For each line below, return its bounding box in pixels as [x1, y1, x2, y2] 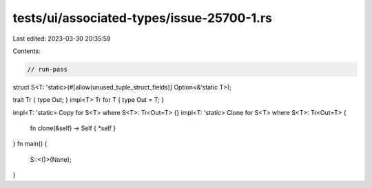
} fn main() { [12, 140, 48, 148]
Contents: [12, 47, 41, 55]
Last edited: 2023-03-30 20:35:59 [12, 34, 111, 43]
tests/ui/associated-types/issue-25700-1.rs [12, 10, 272, 25]
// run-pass [27, 65, 68, 73]
